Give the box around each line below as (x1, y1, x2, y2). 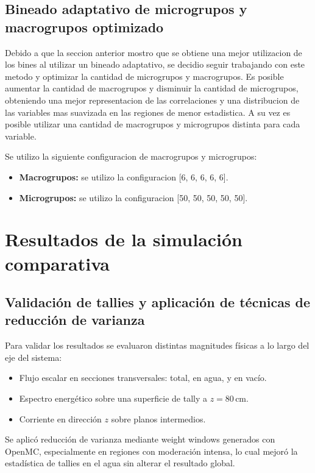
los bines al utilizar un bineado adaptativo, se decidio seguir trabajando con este (5, 58, 305, 71)
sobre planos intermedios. (111, 412, 206, 425)
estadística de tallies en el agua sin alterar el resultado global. (5, 457, 235, 469)
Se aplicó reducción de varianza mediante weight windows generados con (5, 433, 275, 446)
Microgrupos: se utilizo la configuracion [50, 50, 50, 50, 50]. (19, 191, 248, 204)
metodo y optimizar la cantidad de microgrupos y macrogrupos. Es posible (5, 69, 284, 82)
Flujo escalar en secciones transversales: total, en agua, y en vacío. (19, 371, 267, 384)
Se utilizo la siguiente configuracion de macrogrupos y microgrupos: (5, 150, 257, 163)
